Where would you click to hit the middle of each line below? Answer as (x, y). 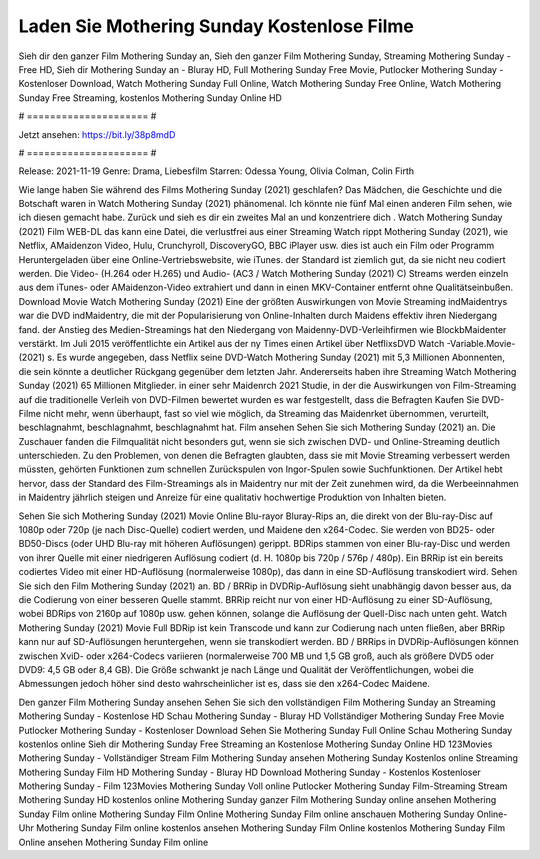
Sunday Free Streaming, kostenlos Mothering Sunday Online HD (150, 97)
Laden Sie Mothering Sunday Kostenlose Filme (216, 26)
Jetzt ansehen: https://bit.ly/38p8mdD (97, 134)
